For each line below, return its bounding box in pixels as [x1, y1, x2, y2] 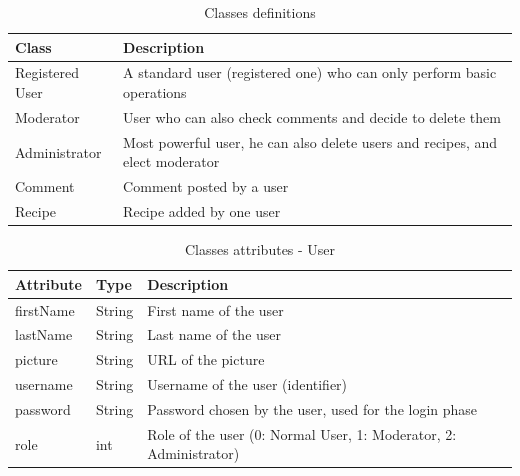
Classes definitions [204, 2, 316, 22]
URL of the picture [147, 349, 265, 370]
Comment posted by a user [123, 176, 289, 197]
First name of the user [147, 299, 284, 320]
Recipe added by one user [123, 201, 281, 221]
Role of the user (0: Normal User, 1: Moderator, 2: [147, 423, 457, 444]
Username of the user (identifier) [147, 374, 348, 395]
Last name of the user [147, 324, 282, 345]
